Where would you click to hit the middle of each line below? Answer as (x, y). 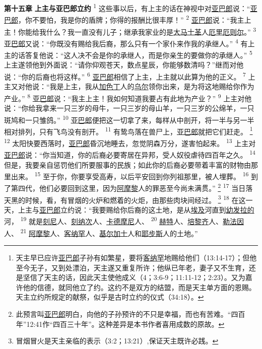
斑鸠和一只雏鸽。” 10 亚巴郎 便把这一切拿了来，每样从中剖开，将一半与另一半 (129, 119)
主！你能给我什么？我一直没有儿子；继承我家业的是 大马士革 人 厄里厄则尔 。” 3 (130, 31)
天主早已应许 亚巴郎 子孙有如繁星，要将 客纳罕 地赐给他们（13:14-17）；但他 (136, 257)
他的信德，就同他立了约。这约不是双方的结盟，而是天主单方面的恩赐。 (139, 287)
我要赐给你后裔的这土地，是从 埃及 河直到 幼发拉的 (173, 209)
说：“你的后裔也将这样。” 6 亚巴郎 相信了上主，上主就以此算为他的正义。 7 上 (130, 76)
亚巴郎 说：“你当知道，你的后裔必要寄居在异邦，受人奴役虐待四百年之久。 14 (130, 154)
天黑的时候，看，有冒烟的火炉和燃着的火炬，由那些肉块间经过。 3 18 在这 (125, 199)
